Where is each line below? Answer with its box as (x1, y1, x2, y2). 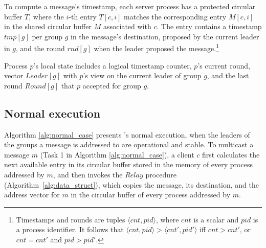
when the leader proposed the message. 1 (94, 41, 219, 54)
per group (32, 31, 63, 41)
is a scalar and (193, 214, 239, 224)
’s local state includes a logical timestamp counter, (33, 60, 192, 71)
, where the (29, 11, 64, 21)
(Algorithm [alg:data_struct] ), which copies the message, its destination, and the (4, 179, 259, 190)
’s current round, (197, 60, 250, 71)
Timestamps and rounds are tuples (16, 214, 125, 224)
